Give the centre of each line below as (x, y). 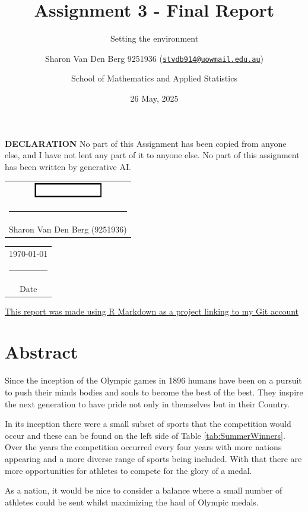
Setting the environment (154, 38)
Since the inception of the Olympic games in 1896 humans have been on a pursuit (153, 380)
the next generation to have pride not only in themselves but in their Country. (147, 403)
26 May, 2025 (154, 98)
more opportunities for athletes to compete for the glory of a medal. (128, 470)
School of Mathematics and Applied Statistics (154, 78)
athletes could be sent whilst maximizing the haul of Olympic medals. (132, 502)
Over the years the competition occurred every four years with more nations (143, 447)
